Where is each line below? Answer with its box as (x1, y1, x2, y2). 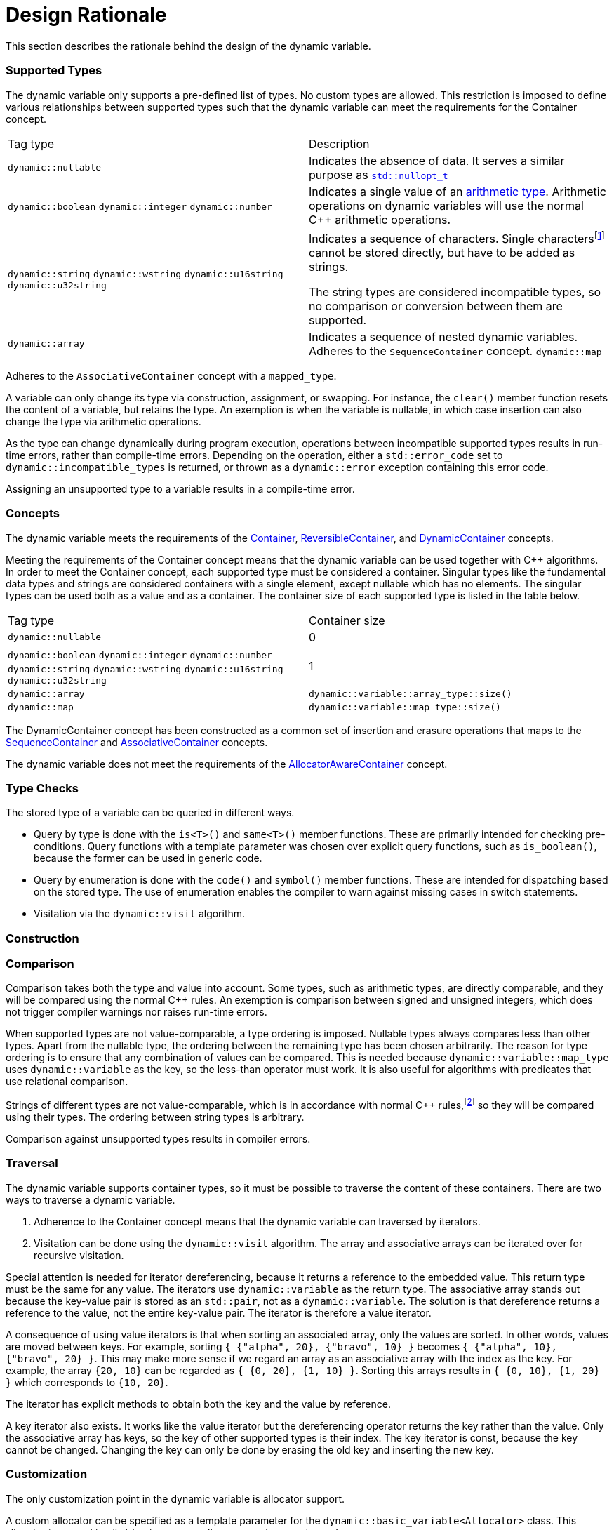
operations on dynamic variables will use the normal (309, 198, 584, 213)
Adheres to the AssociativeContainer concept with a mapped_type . (6, 369, 337, 382)
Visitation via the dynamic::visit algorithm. (34, 907, 246, 920)
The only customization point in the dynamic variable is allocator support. (6, 1492, 345, 1505)
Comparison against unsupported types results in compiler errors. (6, 1133, 311, 1145)
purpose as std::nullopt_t (309, 167, 448, 182)
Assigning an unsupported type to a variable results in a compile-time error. (6, 482, 355, 495)
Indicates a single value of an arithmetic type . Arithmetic (309, 184, 606, 199)
